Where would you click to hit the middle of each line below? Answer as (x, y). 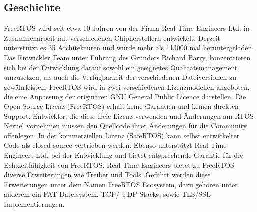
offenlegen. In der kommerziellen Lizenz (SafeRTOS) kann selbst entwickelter (122, 135)
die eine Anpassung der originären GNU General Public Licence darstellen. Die (125, 96)
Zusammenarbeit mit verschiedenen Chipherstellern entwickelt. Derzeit (112, 38)
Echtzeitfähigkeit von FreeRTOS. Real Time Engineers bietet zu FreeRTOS (119, 164)
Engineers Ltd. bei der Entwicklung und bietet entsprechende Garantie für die (124, 155)
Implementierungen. (34, 203)
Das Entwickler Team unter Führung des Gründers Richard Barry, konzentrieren (127, 57)
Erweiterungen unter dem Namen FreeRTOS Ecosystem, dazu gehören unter (121, 184)
